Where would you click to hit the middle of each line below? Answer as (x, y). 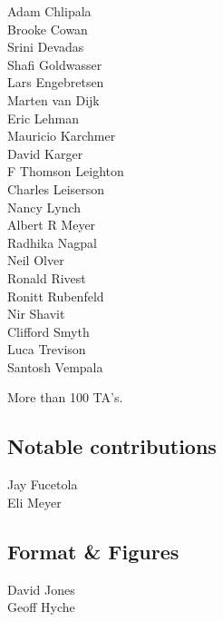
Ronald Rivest (47, 277)
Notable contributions (112, 446)
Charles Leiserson (56, 188)
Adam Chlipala (49, 11)
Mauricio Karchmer (62, 136)
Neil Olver (36, 260)
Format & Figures (93, 551)
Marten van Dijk (53, 99)
